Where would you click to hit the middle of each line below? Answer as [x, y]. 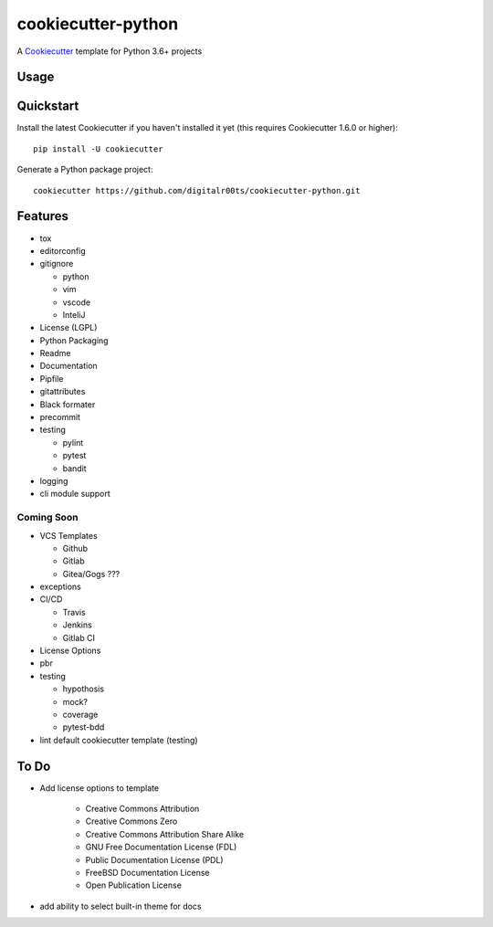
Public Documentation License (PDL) [154, 859]
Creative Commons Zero [131, 821]
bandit [74, 468]
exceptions [60, 587]
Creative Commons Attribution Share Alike [165, 834]
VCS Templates [68, 535]
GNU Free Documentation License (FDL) [161, 847]
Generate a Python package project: [85, 170]
